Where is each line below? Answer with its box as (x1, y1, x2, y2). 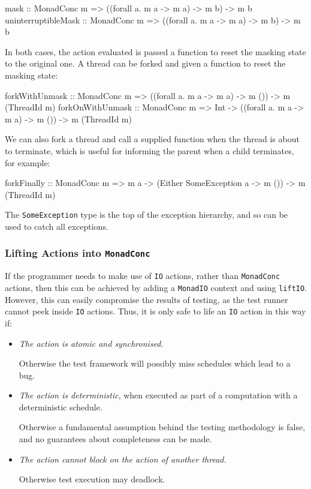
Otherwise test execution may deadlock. (19, 473, 165, 485)
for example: (5, 156, 50, 169)
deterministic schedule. (19, 400, 102, 413)
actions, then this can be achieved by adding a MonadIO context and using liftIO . (5, 281, 307, 293)
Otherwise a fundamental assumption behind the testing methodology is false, (19, 421, 306, 433)
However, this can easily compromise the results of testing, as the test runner (5, 293, 288, 305)
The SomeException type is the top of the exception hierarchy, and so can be (5, 208, 288, 221)
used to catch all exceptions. (5, 220, 108, 232)
